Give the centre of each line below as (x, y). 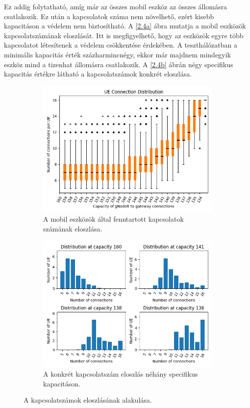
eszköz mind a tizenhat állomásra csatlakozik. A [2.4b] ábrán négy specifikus (119, 64)
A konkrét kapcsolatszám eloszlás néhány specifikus (121, 374)
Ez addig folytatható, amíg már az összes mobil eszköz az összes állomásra (116, 6)
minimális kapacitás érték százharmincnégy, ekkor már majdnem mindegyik (117, 54)
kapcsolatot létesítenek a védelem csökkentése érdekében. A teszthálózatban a (121, 45)
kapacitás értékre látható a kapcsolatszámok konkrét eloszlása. (98, 74)
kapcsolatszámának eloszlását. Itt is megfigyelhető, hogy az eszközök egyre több (124, 35)
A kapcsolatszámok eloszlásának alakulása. (88, 400)
